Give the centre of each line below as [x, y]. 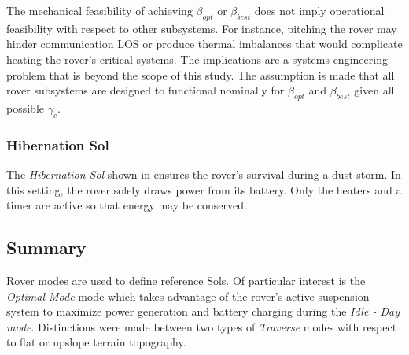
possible [25, 107]
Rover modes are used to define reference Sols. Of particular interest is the [186, 280]
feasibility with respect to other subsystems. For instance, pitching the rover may [202, 28]
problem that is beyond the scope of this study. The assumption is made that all [201, 74]
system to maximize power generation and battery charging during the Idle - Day [203, 311]
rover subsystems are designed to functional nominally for [146, 90]
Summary [46, 248]
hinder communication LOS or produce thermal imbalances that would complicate [204, 44]
